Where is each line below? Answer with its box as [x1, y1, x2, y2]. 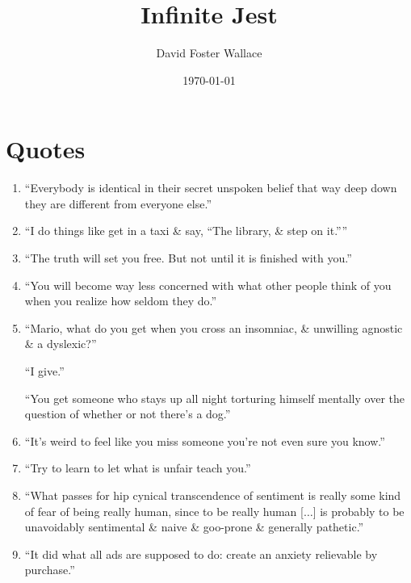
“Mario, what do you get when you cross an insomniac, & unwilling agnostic [24, 319, 403, 336]
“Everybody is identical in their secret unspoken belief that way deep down [24, 179, 397, 196]
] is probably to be [312, 502, 405, 519]
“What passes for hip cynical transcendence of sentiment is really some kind [24, 486, 401, 503]
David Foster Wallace [156, 44, 262, 61]
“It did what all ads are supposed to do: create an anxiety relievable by [24, 545, 378, 562]
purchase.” [24, 561, 75, 578]
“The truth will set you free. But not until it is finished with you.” [24, 250, 352, 266]
